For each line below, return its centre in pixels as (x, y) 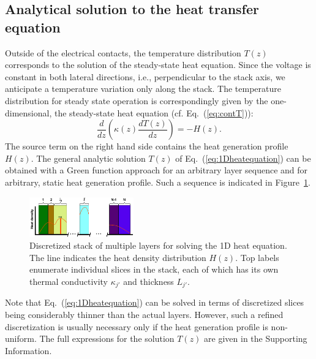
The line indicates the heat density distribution (118, 257)
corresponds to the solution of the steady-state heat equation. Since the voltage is (158, 65)
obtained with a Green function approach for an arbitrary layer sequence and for (156, 170)
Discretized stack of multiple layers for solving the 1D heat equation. (158, 245)
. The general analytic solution (88, 158)
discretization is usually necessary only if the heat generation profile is (137, 326)
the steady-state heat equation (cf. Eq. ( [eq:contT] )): (154, 112)
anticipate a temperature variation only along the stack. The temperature (143, 89)
